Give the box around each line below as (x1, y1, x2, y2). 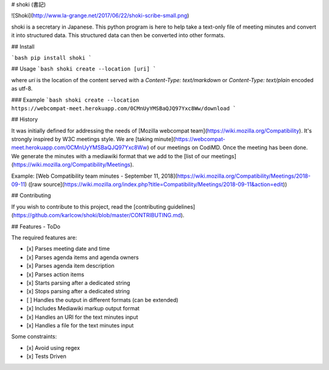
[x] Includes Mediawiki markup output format (26, 305, 140, 312)
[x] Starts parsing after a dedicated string (26, 279, 130, 286)
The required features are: (11, 234, 77, 241)
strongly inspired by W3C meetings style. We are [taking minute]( (11, 136, 175, 143)
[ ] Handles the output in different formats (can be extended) (26, 296, 179, 304)
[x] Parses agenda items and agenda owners (26, 253, 140, 261)
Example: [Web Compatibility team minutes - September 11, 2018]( (11, 172, 178, 180)
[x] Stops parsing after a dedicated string (26, 288, 130, 295)
